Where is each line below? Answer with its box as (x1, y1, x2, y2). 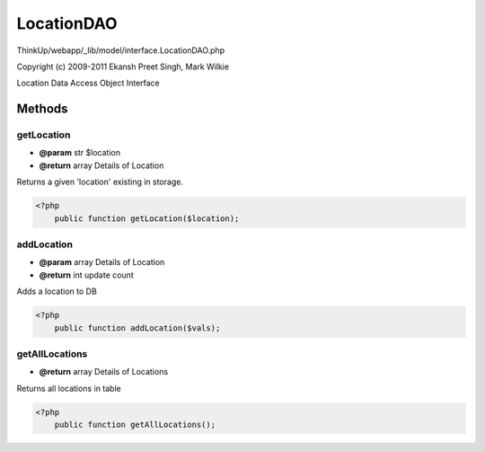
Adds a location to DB (16, 286, 98, 297)
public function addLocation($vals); (54, 323, 221, 332)
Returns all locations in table (16, 383, 121, 394)
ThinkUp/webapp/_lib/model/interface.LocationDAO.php (16, 45, 225, 56)
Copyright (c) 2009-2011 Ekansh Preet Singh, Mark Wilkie (16, 61, 229, 72)
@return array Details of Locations (39, 367, 169, 377)
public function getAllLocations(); (54, 420, 216, 430)
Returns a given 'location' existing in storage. (16, 176, 184, 188)
